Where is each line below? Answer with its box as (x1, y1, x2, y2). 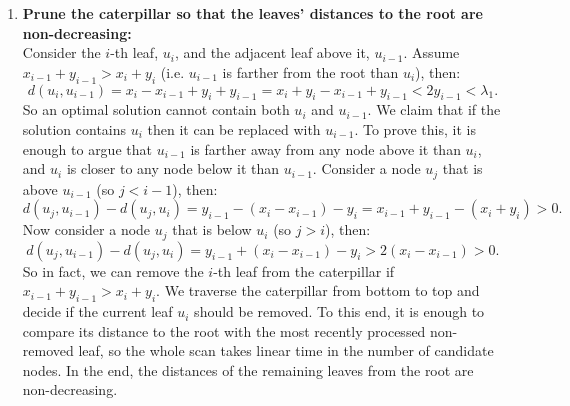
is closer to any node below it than (66, 158, 280, 179)
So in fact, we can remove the (22, 260, 204, 281)
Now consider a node (22, 219, 151, 240)
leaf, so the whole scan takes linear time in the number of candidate (78, 340, 494, 361)
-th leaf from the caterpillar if (213, 260, 395, 281)
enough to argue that (22, 138, 152, 159)
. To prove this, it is (354, 118, 476, 139)
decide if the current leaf (22, 301, 173, 322)
